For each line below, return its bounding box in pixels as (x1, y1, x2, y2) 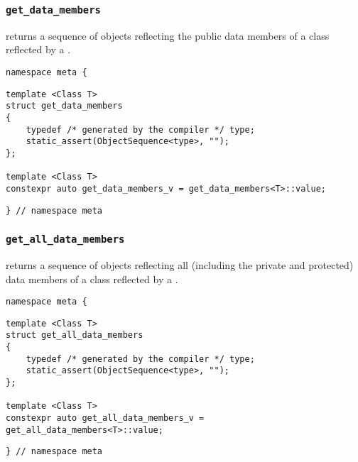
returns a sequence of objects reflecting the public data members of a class (6, 28, 330, 43)
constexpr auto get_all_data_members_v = (6, 413, 205, 424)
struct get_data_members (6, 101, 123, 111)
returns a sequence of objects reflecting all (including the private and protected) (6, 257, 354, 272)
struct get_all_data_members (6, 330, 143, 341)
